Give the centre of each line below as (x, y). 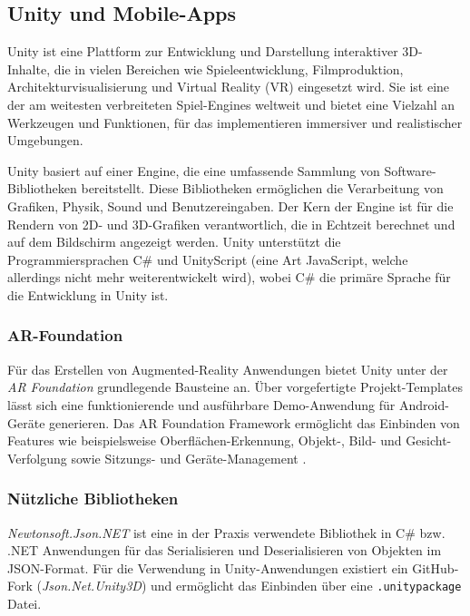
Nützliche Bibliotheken (93, 499)
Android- (424, 404)
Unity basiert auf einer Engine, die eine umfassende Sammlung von (194, 170)
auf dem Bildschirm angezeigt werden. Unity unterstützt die (174, 242)
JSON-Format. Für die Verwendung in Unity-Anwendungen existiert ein (208, 567)
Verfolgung (37, 458)
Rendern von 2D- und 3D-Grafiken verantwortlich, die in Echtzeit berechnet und (231, 224)
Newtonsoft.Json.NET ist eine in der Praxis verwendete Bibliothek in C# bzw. (226, 532)
